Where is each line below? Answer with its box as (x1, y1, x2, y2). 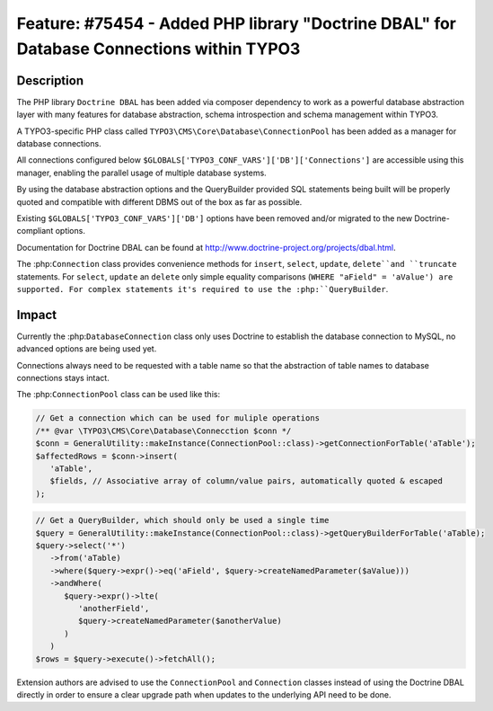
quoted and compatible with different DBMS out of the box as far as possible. (16, 196, 303, 207)
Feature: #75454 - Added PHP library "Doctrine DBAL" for (16, 13, 457, 33)
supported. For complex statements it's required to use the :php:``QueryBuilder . (16, 283, 389, 294)
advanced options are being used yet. (16, 343, 157, 354)
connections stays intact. (16, 373, 110, 384)
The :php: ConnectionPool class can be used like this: (16, 389, 220, 400)
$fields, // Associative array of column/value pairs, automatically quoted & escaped (49, 476, 444, 486)
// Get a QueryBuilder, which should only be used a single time (35, 515, 330, 526)
